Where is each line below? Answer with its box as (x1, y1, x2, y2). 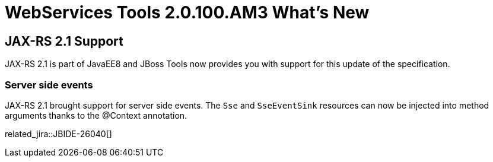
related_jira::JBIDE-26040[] (5, 128, 112, 139)
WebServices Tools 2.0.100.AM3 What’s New (5, 2, 370, 23)
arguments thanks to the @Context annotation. (5, 110, 187, 120)
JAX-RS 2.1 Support (5, 33, 123, 49)
